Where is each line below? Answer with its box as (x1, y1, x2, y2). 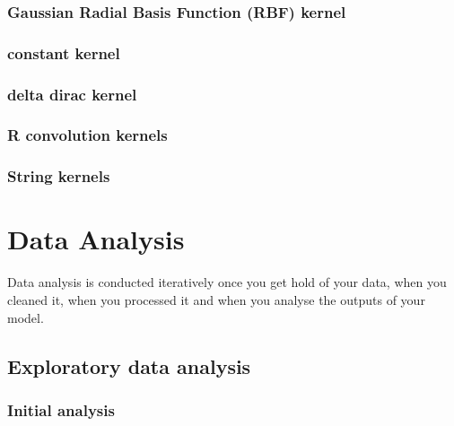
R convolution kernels (7, 124, 168, 146)
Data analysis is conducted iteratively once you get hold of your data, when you (7, 273, 447, 291)
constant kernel (7, 41, 120, 64)
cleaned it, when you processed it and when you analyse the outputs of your (7, 290, 425, 309)
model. (7, 308, 44, 326)
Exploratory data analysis (7, 352, 251, 379)
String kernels (7, 165, 110, 187)
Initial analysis (7, 398, 115, 421)
